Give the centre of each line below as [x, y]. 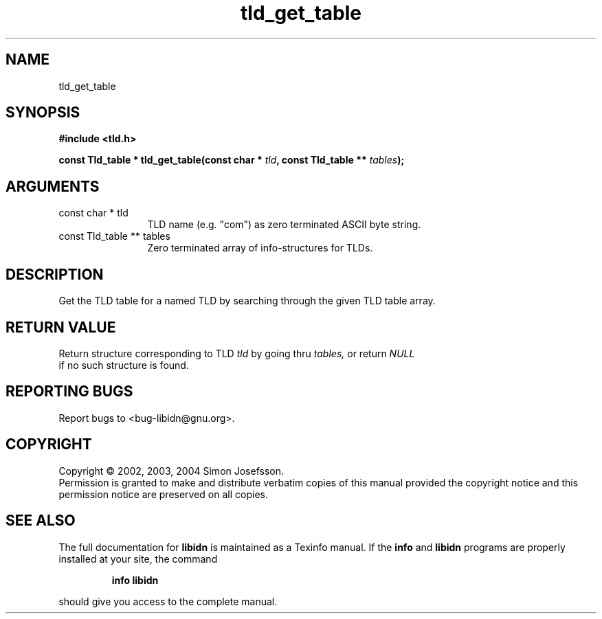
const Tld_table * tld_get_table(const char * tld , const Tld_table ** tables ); [232, 160]
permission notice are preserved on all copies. [163, 494]
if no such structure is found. [124, 365]
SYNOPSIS [43, 113]
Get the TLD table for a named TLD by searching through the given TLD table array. [247, 301]
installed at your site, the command [138, 559]
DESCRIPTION [55, 274]
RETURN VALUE [61, 327]
